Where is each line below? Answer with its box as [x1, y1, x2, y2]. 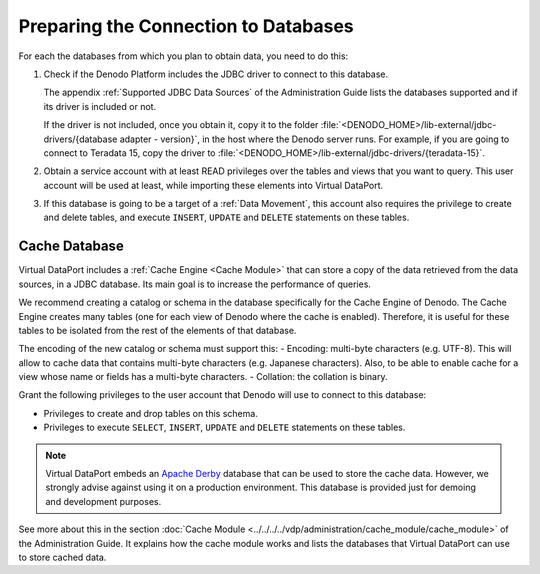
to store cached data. [18, 551, 107, 563]
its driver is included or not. [43, 100, 157, 112]
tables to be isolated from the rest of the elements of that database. [18, 324, 297, 336]
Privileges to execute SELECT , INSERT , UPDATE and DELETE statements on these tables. [43, 421, 406, 434]
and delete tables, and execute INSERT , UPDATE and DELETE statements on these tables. [43, 211, 410, 224]
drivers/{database [43, 133, 118, 145]
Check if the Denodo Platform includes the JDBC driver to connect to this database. [43, 68, 389, 80]
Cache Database [18, 238, 124, 255]
